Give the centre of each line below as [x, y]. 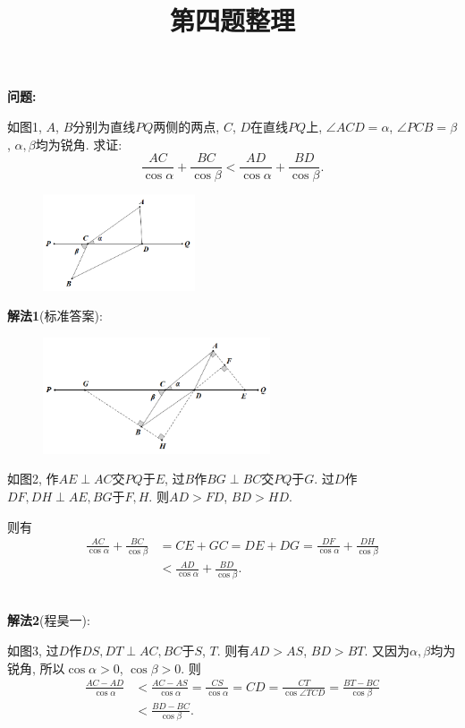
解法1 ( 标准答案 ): [55, 316]
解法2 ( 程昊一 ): [49, 620]
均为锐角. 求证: [79, 144]
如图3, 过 [33, 650]
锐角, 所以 [36, 668]
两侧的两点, [186, 126]
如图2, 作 [33, 479]
